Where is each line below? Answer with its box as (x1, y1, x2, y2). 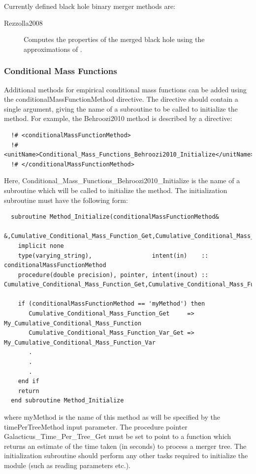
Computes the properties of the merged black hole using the (24, 34, 205, 44)
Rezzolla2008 (4, 17, 43, 28)
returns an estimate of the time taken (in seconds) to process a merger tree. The (4, 440, 247, 451)
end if (18, 378, 39, 385)
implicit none (18, 242, 64, 249)
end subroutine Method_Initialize (11, 397, 124, 404)
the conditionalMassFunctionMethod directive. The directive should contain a (4, 94, 238, 104)
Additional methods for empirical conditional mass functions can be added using (4, 84, 247, 94)
